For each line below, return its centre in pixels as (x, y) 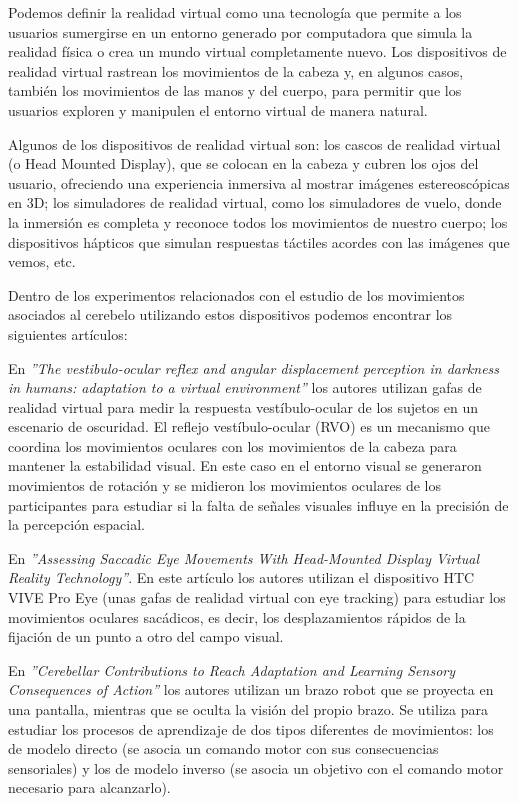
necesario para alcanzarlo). (89, 787)
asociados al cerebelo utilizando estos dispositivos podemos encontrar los (230, 314)
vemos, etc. (42, 261)
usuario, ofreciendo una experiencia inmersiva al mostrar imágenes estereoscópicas (259, 182)
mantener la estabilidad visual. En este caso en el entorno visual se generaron (245, 465)
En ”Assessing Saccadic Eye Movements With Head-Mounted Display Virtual (243, 557)
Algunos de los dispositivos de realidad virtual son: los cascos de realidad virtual (254, 143)
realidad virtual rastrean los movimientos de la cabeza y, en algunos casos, (236, 70)
